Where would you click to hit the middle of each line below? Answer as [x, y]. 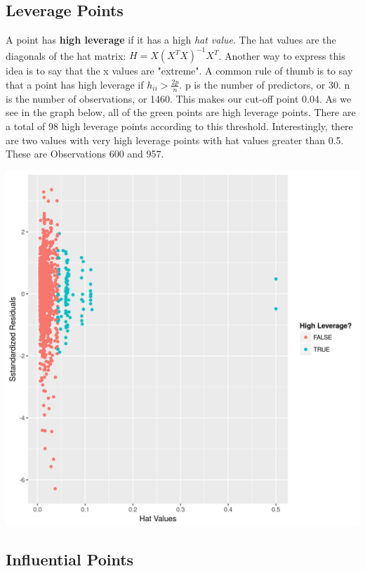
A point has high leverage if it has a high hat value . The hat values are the [171, 40]
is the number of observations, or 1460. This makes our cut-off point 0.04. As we [179, 98]
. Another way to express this [282, 55]
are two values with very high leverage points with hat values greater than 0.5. [175, 140]
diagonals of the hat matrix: [66, 55]
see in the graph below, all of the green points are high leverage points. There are [181, 112]
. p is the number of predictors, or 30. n [265, 84]
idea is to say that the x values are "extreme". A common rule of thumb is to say [179, 71]
